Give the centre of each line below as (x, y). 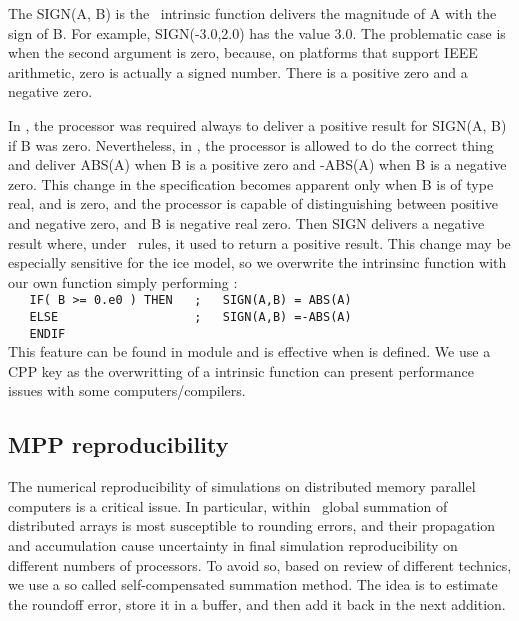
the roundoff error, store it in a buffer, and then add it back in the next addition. (257, 603)
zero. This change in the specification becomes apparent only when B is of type (251, 183)
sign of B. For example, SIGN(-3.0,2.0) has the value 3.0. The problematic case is (257, 32)
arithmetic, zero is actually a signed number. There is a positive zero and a (238, 71)
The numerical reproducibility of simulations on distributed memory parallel (242, 486)
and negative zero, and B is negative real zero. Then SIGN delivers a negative (246, 222)
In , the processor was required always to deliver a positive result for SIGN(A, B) (257, 124)
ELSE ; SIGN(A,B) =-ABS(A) (190, 316)
